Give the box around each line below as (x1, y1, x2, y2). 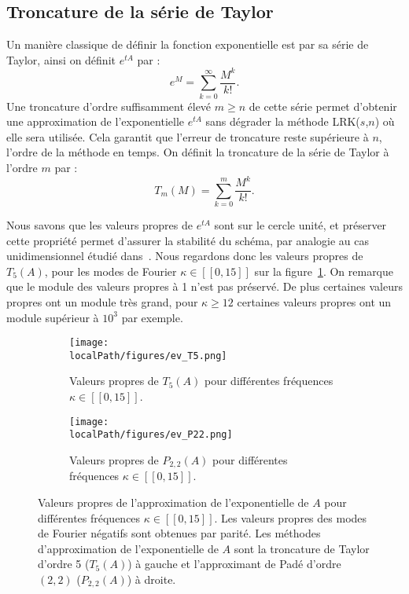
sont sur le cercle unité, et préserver (214, 216, 387, 233)
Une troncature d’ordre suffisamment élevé (6, 97, 212, 114)
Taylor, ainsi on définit (6, 51, 116, 68)
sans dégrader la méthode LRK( (205, 113, 360, 130)
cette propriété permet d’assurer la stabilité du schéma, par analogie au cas (6, 232, 370, 248)
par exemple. (121, 309, 183, 325)
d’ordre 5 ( (38, 555, 90, 572)
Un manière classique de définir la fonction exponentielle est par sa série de (6, 36, 369, 53)
